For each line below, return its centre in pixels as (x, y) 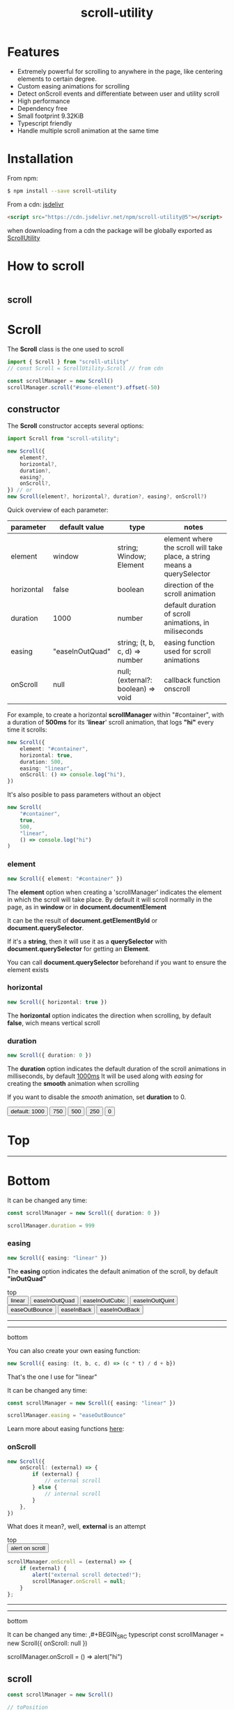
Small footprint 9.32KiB (50, 116)
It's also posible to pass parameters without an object (84, 795)
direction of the (189, 585)
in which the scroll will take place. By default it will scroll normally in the (110, 899)
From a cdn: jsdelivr (36, 204)
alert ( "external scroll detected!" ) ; (87, 1575)
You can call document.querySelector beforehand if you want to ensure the (117, 962)
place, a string (187, 557)
